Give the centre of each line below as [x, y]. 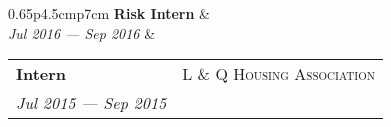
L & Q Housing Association [279, 74]
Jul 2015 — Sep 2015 [91, 103]
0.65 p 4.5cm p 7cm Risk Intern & [109, 13]
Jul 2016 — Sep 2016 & [82, 32]
